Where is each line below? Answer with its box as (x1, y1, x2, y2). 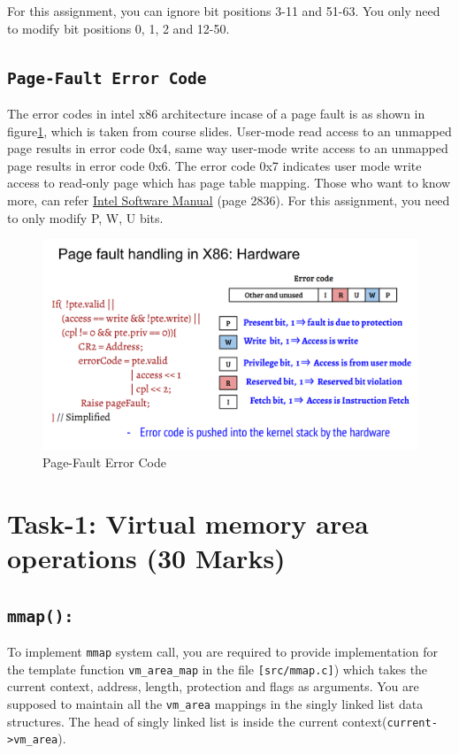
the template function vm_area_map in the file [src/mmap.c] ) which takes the (7, 659, 428, 678)
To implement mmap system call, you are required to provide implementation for (7, 642, 439, 661)
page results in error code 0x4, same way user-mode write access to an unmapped (7, 139, 448, 158)
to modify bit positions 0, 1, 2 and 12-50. (7, 19, 230, 37)
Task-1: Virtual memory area (7, 505, 369, 541)
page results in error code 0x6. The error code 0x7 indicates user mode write (7, 156, 422, 174)
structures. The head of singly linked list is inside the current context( (7, 712, 387, 730)
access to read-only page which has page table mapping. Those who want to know (7, 173, 451, 192)
